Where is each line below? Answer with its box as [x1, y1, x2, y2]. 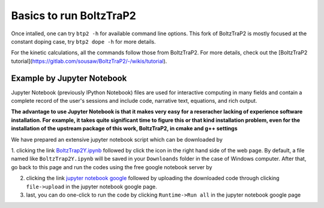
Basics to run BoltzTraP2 [11, 9, 136, 22]
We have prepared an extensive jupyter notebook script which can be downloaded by [11, 136, 223, 143]
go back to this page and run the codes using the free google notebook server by [11, 163, 212, 170]
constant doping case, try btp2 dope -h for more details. [11, 38, 156, 45]
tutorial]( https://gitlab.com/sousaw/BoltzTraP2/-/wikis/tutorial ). [11, 57, 167, 65]
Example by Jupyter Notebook [11, 73, 127, 83]
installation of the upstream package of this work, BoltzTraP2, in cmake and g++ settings [11, 125, 238, 132]
